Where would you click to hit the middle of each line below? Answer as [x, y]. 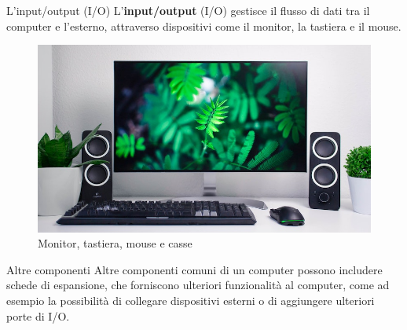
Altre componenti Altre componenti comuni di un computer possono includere [194, 269]
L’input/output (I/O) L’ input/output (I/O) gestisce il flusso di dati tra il [188, 10]
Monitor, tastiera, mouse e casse [115, 243]
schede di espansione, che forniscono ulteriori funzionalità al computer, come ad [198, 285]
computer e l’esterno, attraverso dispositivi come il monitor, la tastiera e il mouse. [204, 26]
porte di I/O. [38, 315]
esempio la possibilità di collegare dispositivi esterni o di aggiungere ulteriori [191, 301]
